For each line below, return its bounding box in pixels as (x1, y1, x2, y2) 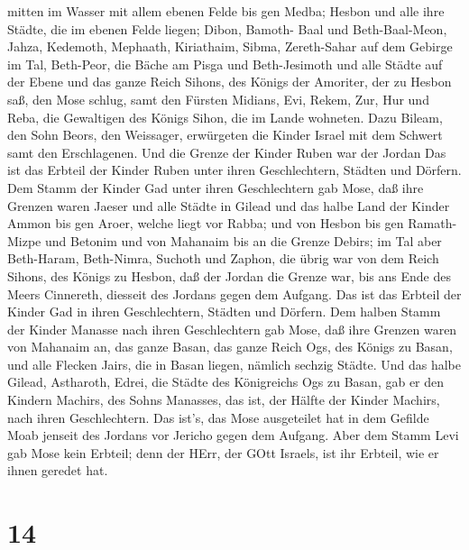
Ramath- (408, 214, 457, 233)
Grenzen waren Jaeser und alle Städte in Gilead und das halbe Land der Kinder (7, 196, 450, 215)
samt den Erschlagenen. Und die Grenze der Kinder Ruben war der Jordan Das (7, 142, 446, 161)
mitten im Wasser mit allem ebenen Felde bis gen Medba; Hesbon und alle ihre (7, 2, 445, 20)
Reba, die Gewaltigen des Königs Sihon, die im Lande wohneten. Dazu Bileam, (7, 107, 443, 126)
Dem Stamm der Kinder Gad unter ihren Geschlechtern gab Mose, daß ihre (7, 178, 424, 197)
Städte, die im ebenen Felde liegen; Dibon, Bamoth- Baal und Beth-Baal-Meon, (7, 19, 447, 38)
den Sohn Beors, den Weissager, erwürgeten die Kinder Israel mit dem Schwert (7, 125, 443, 144)
